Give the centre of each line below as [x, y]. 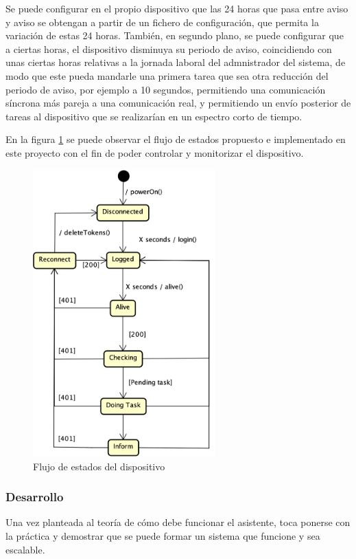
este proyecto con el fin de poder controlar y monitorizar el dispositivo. [155, 152]
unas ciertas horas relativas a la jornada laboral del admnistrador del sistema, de [176, 62]
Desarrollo [35, 497]
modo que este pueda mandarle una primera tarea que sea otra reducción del [167, 75]
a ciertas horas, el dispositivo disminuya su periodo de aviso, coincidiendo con [169, 48]
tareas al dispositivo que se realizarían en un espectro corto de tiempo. [154, 116]
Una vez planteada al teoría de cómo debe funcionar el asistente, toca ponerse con [178, 522]
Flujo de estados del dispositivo [99, 466]
